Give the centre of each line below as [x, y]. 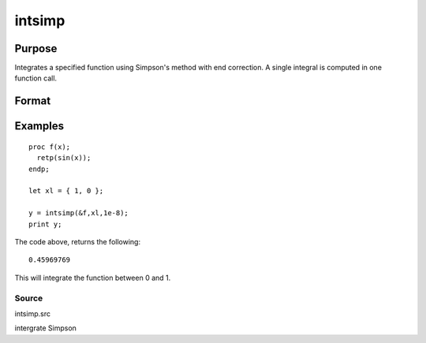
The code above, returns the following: [78, 242]
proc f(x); [50, 147]
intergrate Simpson [45, 328]
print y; [45, 224]
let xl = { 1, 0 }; [66, 191]
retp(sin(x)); [64, 158]
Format [33, 101]
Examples [39, 126]
